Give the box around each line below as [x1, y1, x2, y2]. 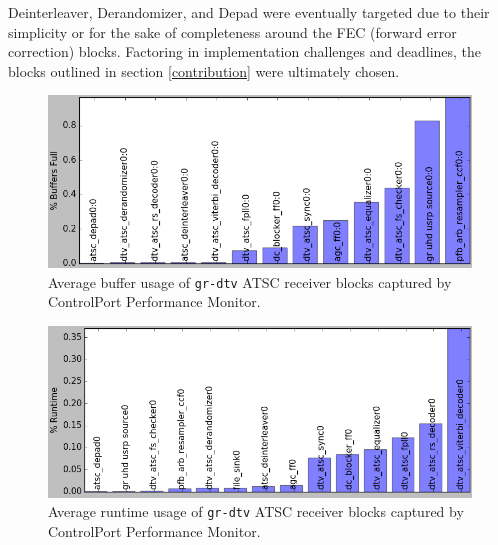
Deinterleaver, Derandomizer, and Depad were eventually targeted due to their [8, 2, 490, 22]
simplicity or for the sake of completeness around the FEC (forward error [8, 21, 457, 42]
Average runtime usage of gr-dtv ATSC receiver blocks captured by [48, 501, 464, 522]
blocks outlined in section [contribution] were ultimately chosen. [8, 60, 400, 81]
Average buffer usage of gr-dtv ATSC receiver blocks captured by [48, 271, 452, 292]
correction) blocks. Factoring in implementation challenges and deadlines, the [8, 41, 482, 62]
